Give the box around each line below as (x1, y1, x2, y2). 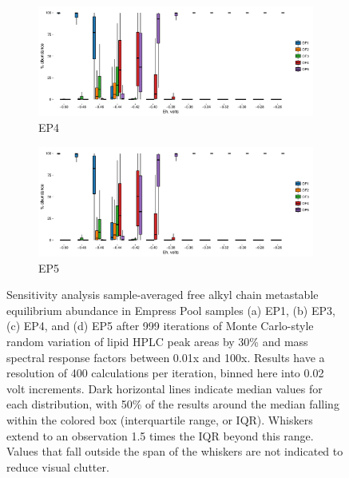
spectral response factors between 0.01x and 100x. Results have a (6, 349, 325, 365)
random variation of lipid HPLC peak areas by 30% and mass (6, 333, 308, 349)
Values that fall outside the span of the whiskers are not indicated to (6, 443, 343, 460)
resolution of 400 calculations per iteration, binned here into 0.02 (6, 364, 324, 381)
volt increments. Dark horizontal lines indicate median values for (6, 380, 323, 396)
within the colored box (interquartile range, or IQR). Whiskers (6, 411, 313, 428)
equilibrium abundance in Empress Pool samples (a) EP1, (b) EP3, (6, 301, 335, 318)
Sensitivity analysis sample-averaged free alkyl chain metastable (6, 286, 319, 303)
